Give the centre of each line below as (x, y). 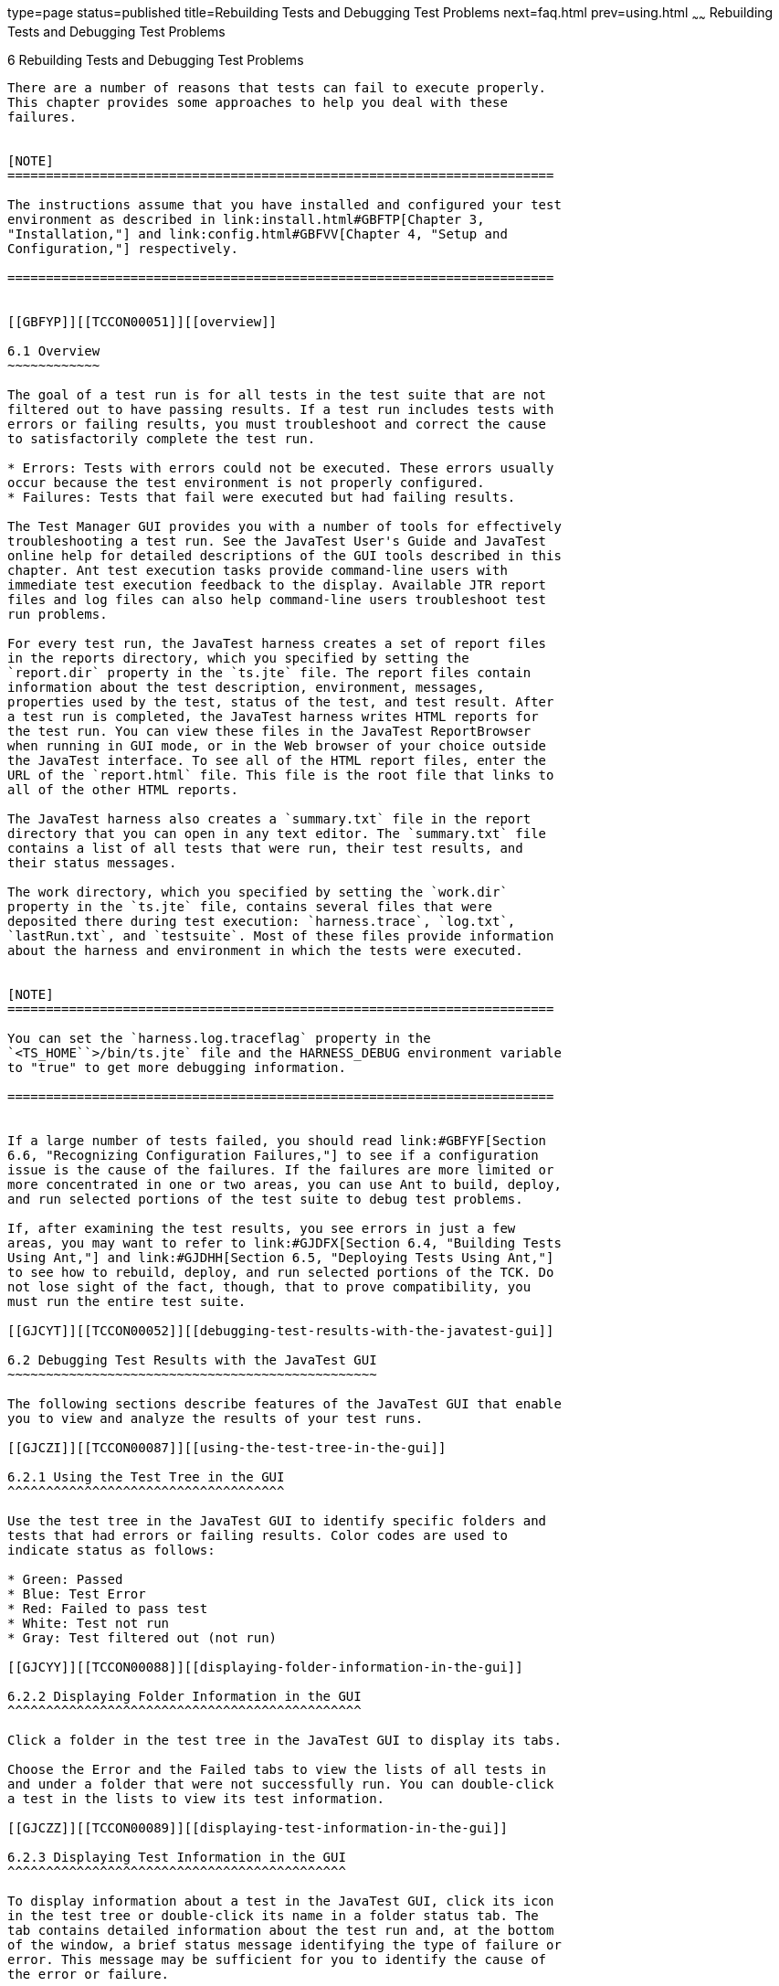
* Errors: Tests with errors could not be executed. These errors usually (281, 467)
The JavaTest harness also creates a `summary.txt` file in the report (269, 818)
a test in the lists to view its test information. (196, 1798)
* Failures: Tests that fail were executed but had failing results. (262, 497)
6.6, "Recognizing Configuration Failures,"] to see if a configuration (273, 1155)
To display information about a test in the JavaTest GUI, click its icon (281, 1901)
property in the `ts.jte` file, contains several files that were (250, 906)
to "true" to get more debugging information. (177, 1067)
